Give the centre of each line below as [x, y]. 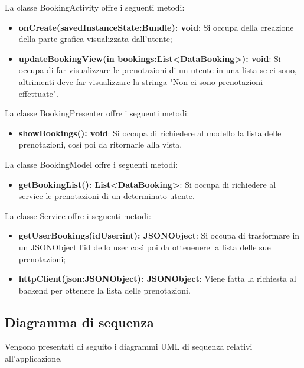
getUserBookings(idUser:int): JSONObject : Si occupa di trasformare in [159, 235]
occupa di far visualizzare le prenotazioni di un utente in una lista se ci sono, [158, 70]
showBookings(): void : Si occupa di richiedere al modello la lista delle [150, 133]
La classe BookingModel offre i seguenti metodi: [91, 164]
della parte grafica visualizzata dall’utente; [95, 39]
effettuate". [38, 93]
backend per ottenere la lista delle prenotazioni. [104, 290]
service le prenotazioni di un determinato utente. [107, 196]
